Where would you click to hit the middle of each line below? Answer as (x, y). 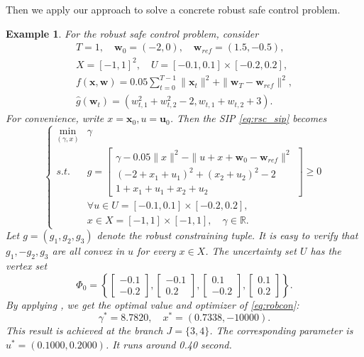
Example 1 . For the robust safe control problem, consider (132, 33)
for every (156, 251)
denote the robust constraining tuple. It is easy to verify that (227, 235)
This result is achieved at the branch (84, 330)
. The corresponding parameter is (281, 330)
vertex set (27, 265)
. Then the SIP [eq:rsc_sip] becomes (248, 118)
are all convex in (88, 251)
